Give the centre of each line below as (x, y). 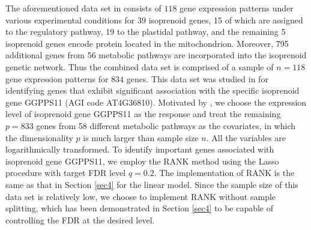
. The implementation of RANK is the (224, 173)
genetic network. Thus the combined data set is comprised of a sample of (140, 66)
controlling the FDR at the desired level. (80, 219)
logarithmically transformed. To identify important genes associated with (140, 149)
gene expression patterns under (237, 8)
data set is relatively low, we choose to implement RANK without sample (141, 196)
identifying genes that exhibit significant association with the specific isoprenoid (152, 90)
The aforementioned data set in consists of (83, 8)
